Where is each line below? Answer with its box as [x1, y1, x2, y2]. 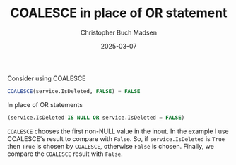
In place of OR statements [7, 100, 83, 109]
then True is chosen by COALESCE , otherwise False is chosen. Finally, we [7, 142, 214, 150]
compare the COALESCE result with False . [7, 149, 124, 158]
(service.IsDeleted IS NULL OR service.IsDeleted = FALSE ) [7, 114, 185, 121]
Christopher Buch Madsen [80, 28, 158, 37]
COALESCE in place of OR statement [10, 5, 228, 21]
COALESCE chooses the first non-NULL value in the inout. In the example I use [7, 127, 229, 135]
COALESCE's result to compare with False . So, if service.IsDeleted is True [7, 134, 225, 142]
